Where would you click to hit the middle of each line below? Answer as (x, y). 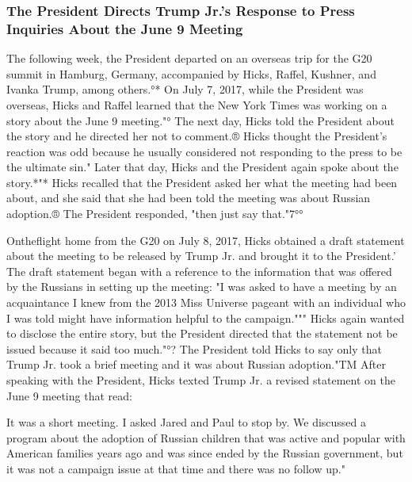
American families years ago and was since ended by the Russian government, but (205, 453)
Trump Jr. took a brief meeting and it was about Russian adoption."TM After (196, 364)
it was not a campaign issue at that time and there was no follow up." (176, 468)
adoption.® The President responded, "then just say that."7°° (155, 214)
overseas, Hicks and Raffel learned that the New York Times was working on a (197, 104)
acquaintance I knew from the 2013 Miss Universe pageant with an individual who (206, 302)
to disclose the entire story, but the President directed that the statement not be (202, 333)
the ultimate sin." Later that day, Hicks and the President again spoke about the (202, 167)
